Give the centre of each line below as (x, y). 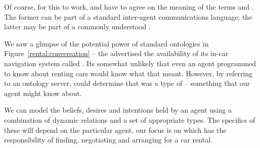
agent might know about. (43, 93)
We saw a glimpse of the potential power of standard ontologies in (106, 43)
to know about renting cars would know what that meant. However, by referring (128, 73)
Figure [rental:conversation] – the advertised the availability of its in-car (116, 53)
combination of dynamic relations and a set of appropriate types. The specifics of (130, 119)
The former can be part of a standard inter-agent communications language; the (128, 16)
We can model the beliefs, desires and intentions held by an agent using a (118, 110)
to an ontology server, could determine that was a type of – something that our (127, 83)
